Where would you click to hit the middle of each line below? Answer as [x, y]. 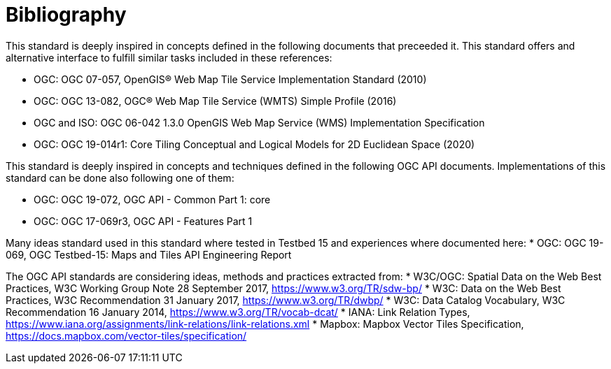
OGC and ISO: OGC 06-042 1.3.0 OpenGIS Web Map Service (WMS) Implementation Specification [259, 122]
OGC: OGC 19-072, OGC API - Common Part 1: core [152, 199]
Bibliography [66, 15]
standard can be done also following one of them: [120, 178]
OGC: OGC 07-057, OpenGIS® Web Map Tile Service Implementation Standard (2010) [230, 79]
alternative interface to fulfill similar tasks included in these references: [169, 57]
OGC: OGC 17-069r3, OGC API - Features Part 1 [143, 221]
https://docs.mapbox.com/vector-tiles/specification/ [126, 335]
